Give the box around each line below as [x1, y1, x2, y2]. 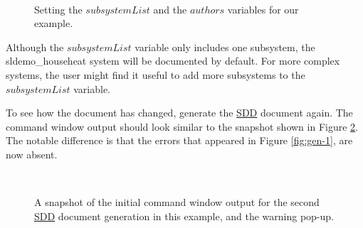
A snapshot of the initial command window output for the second [34, 195, 320, 210]
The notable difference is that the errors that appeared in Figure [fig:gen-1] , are [6, 133, 353, 148]
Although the [6, 39, 64, 54]
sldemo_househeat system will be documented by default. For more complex [6, 53, 340, 68]
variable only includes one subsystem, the [135, 39, 315, 54]
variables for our [227, 1, 299, 16]
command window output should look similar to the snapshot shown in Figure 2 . [6, 119, 358, 134]
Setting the [34, 1, 83, 16]
